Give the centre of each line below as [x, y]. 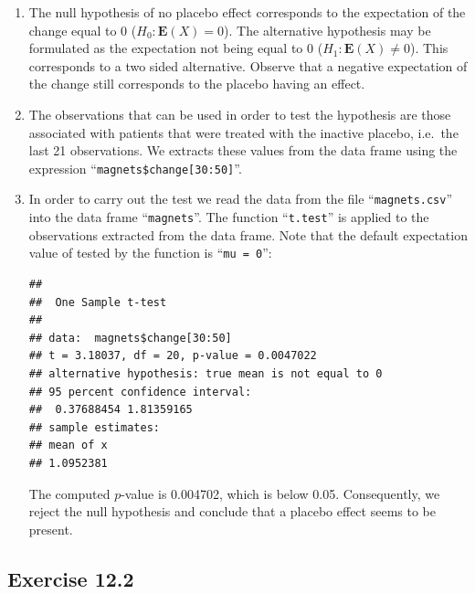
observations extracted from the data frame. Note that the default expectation [248, 234]
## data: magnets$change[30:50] [130, 338]
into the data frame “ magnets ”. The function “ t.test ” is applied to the [229, 217]
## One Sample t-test [98, 302]
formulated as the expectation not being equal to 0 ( [176, 48]
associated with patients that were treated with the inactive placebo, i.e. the [243, 132]
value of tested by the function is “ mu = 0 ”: [150, 253]
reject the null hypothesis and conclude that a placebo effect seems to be [232, 511]
